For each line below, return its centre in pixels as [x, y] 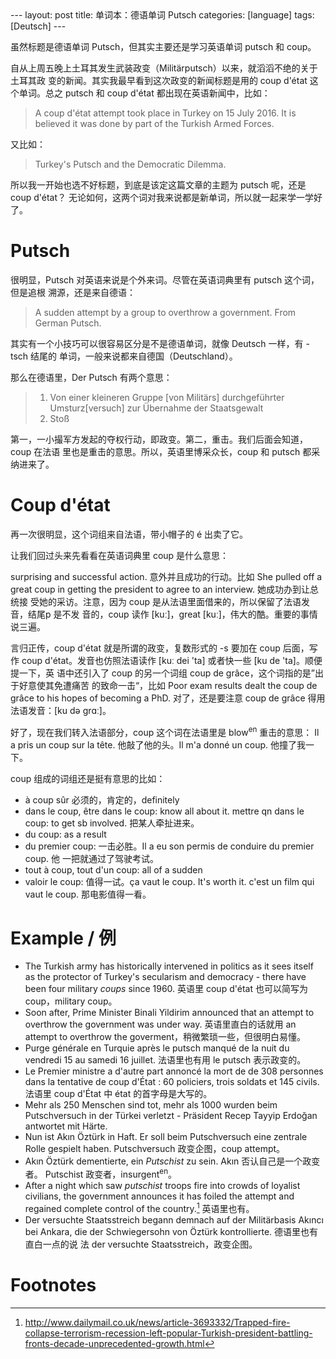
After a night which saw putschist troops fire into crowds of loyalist [162, 1186]
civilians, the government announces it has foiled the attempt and [159, 1196]
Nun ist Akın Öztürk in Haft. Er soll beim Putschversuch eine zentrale [166, 1137]
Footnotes [53, 1284]
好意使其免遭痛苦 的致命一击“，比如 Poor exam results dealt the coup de [168, 685]
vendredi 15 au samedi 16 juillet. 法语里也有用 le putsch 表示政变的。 [165, 1060]
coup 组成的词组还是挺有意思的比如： [88, 778]
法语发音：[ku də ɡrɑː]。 [61, 710]
